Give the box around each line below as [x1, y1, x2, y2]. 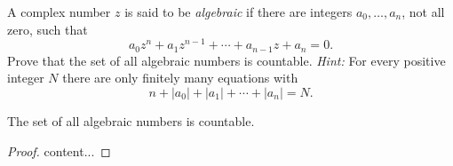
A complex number [7, 3, 111, 20]
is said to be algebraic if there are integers [124, 3, 353, 20]
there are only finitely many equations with [62, 68, 298, 87]
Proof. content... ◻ [7, 141, 111, 160]
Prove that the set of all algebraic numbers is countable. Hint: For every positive [7, 51, 446, 69]
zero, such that [7, 20, 88, 38]
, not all [401, 3, 445, 20]
